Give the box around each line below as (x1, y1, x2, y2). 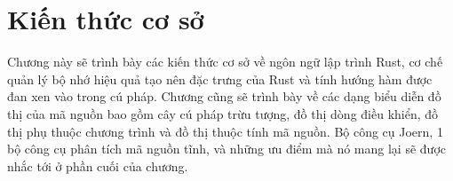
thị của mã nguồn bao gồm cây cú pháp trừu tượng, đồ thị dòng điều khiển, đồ (7, 104, 439, 122)
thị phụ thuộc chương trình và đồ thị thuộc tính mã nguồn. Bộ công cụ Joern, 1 (7, 122, 443, 140)
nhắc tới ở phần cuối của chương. (7, 156, 188, 175)
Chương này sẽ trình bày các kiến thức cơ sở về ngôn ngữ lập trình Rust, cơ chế (7, 52, 443, 71)
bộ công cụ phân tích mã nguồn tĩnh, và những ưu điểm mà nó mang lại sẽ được (7, 139, 446, 158)
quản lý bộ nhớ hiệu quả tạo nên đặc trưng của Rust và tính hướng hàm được (7, 69, 433, 88)
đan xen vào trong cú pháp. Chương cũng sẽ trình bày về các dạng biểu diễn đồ (7, 87, 441, 106)
